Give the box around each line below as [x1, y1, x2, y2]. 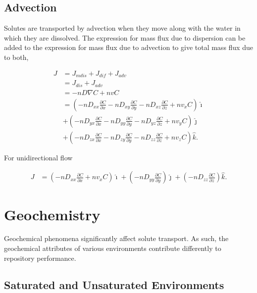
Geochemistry [4, 204, 101, 225]
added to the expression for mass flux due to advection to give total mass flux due [4, 42, 253, 52]
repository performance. [4, 252, 76, 263]
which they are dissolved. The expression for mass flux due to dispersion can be [4, 32, 246, 43]
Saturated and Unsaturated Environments [4, 277, 224, 292]
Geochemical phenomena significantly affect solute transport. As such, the [4, 233, 229, 244]
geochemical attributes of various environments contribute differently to [4, 243, 221, 253]
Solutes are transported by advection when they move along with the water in [4, 23, 241, 33]
